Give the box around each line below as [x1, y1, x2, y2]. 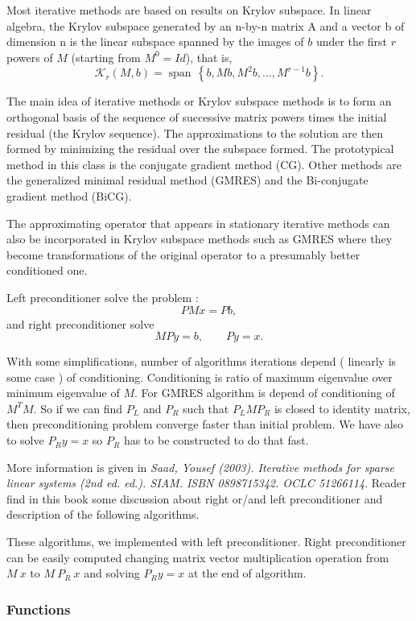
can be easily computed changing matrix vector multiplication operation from [6, 549, 389, 565]
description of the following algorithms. [6, 506, 200, 523]
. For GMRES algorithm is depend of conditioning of [134, 384, 395, 401]
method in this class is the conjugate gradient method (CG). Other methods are [6, 155, 402, 172]
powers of [6, 48, 53, 65]
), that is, [185, 48, 233, 65]
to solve [6, 432, 44, 449]
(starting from [71, 48, 141, 65]
